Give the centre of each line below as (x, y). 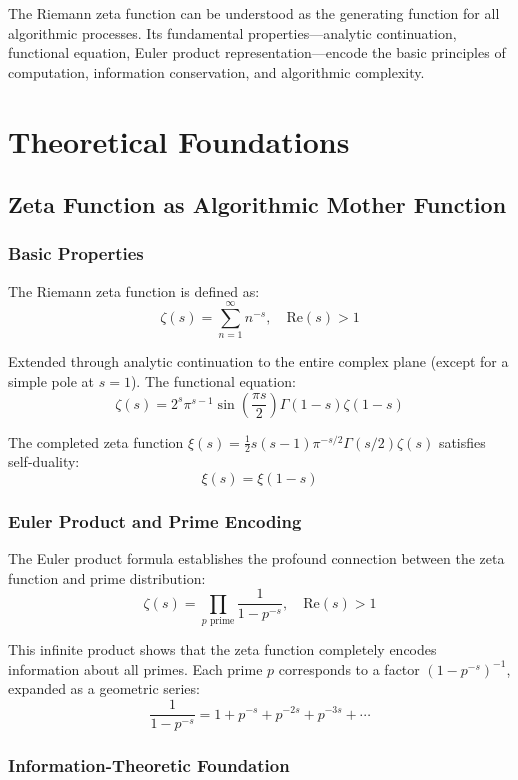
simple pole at (51, 381)
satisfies (462, 441)
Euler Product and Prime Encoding (155, 521)
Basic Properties (76, 253)
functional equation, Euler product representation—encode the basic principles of (257, 52)
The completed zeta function (96, 441)
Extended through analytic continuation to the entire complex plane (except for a (258, 361)
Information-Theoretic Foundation (149, 765)
